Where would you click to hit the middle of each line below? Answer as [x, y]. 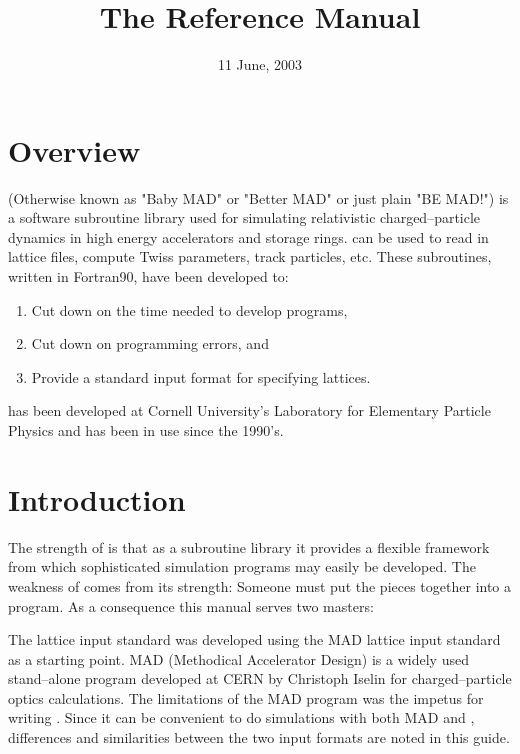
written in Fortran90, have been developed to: [148, 276]
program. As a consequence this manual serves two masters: [191, 605]
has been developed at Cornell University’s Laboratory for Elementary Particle [249, 410]
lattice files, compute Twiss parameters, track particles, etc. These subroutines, [250, 256]
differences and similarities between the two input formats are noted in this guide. [259, 737]
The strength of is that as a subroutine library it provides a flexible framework [249, 546]
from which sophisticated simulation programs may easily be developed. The [242, 566]
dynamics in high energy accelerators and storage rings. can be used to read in [248, 236]
